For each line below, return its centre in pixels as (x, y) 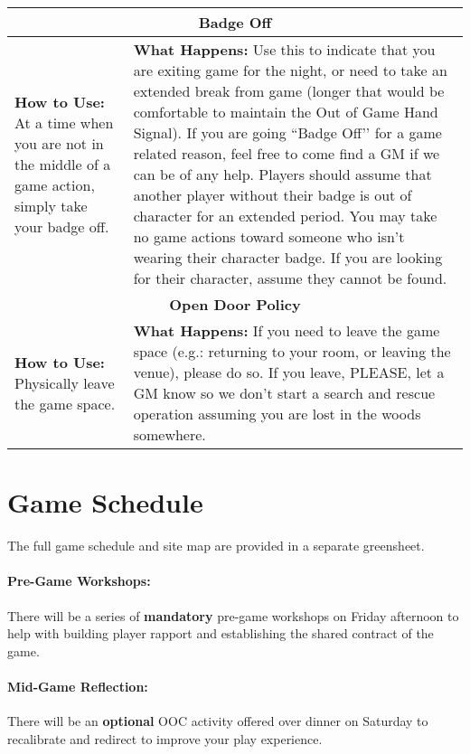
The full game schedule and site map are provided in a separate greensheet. (216, 546)
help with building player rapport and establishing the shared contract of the (221, 633)
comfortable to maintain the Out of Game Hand (286, 112)
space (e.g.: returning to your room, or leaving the (292, 351)
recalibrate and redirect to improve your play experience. (165, 738)
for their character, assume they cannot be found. (290, 278)
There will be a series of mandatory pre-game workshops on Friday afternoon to (233, 615)
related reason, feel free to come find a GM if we (287, 153)
